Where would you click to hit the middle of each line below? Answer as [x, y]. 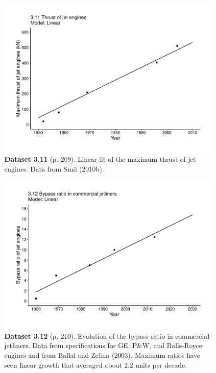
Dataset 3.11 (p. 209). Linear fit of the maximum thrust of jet [100, 159]
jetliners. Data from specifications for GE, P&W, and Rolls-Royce [103, 345]
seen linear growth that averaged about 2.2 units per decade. [96, 364]
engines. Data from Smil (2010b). [54, 168]
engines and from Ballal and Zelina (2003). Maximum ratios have [102, 355]
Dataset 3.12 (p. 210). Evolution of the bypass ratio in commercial [107, 336]
